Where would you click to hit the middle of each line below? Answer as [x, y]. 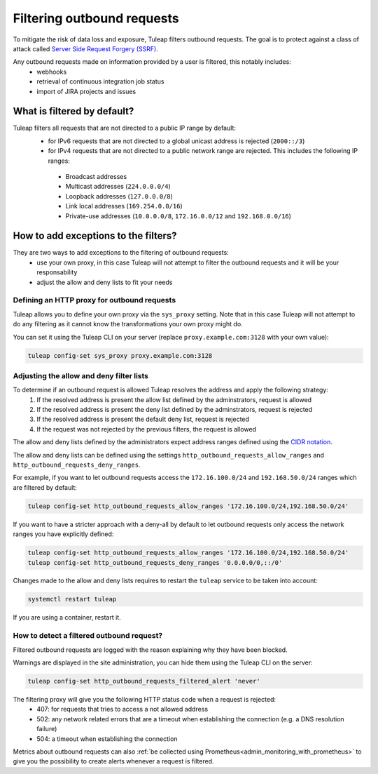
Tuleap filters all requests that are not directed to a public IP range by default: [124, 128]
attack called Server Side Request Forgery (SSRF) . [86, 48]
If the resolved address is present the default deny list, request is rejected [143, 419]
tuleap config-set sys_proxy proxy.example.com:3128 [120, 355]
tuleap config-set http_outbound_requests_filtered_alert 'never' [144, 681]
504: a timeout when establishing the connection [107, 739]
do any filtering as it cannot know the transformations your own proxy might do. [128, 324]
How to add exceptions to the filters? [95, 236]
